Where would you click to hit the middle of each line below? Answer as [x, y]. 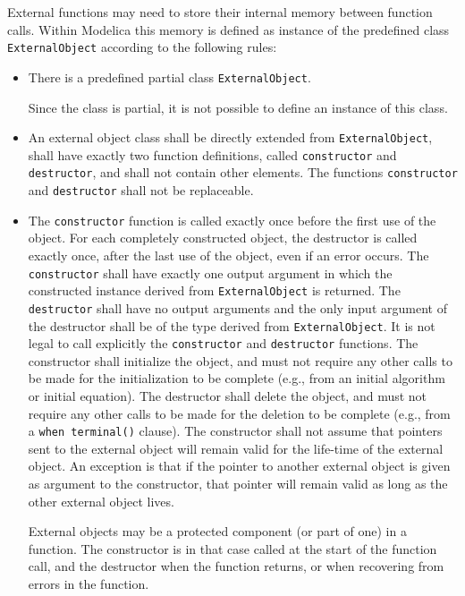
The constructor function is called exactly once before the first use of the [232, 220]
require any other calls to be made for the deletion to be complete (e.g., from [239, 413]
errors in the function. [89, 584]
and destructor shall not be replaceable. [141, 190]
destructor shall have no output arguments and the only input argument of [237, 307]
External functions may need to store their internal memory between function [220, 12]
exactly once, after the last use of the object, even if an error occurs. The [228, 255]
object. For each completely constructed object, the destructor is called [223, 238]
